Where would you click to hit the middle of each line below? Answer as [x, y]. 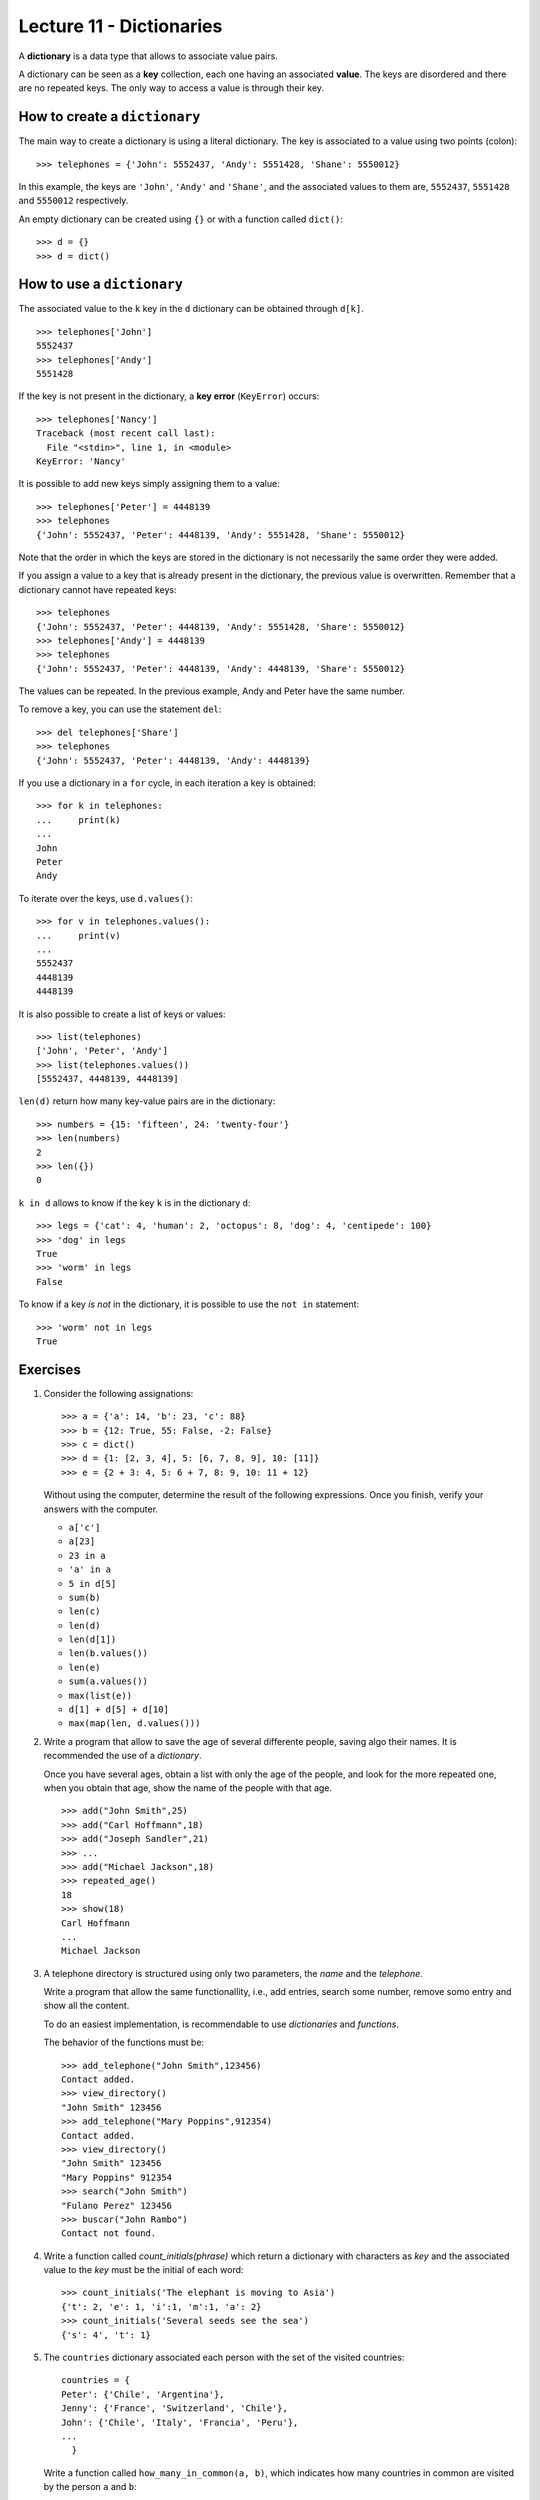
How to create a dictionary [109, 116]
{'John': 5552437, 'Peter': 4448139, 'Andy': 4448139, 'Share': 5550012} [221, 668]
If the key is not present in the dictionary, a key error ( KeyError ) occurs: [169, 396]
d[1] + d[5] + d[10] [119, 1709]
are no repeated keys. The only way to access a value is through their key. [171, 88]
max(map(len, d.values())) [134, 1723]
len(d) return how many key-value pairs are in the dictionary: [147, 1101]
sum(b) [84, 1597]
